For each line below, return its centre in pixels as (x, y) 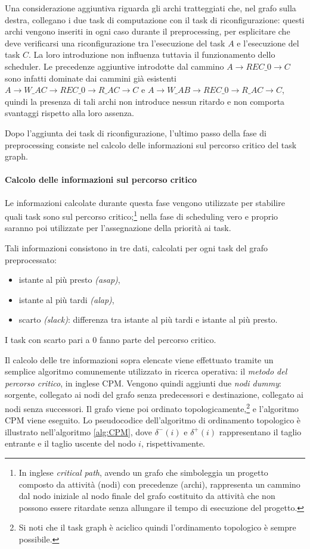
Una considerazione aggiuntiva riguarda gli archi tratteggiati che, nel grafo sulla (151, 8)
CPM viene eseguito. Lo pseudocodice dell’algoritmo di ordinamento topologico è (153, 420)
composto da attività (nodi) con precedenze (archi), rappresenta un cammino (159, 484)
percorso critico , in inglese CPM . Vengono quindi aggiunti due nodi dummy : (143, 383)
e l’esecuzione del (268, 43)
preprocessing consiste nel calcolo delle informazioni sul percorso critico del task (151, 144)
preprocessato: (31, 259)
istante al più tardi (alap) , (66, 299)
